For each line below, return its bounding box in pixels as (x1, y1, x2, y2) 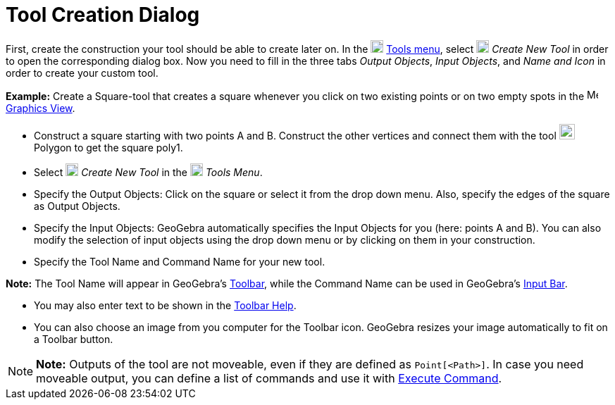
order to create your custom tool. (6, 66, 159, 79)
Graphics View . (6, 101, 75, 114)
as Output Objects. (34, 199, 120, 212)
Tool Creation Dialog (6, 3, 200, 27)
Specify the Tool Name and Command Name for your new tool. (34, 255, 325, 268)
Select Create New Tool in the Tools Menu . (34, 166, 263, 178)
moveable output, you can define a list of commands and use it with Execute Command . (36, 370, 502, 385)
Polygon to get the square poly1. (34, 141, 183, 154)
